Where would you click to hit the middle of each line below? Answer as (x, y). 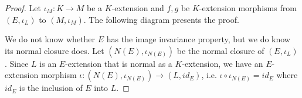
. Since (17, 63)
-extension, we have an (223, 63)
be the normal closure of (220, 50)
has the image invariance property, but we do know (198, 39)
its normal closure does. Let (55, 50)
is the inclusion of (51, 88)
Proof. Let (23, 8)
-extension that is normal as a (119, 63)
